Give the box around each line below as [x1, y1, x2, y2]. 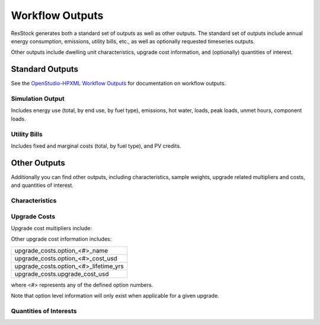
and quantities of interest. [11, 181, 74, 189]
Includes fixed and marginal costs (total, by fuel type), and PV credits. [11, 142, 181, 149]
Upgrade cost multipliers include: [11, 224, 92, 231]
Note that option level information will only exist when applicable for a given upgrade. [11, 292, 219, 299]
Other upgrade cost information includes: [11, 235, 112, 243]
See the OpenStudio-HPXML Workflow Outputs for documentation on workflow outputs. [11, 80, 226, 87]
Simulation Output [11, 95, 65, 103]
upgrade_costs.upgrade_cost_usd [14, 270, 109, 278]
